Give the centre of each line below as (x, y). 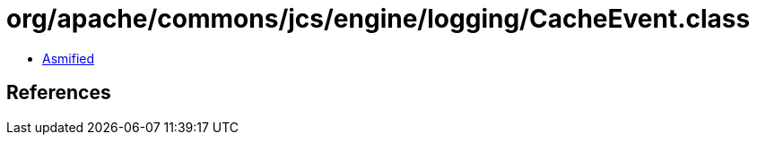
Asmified (69, 58)
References (59, 93)
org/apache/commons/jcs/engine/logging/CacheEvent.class (378, 19)
